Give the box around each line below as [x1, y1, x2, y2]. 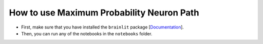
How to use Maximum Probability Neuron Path [9, 7, 199, 18]
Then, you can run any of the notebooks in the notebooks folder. [21, 30, 152, 36]
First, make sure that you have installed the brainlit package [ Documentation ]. [21, 24, 184, 30]
